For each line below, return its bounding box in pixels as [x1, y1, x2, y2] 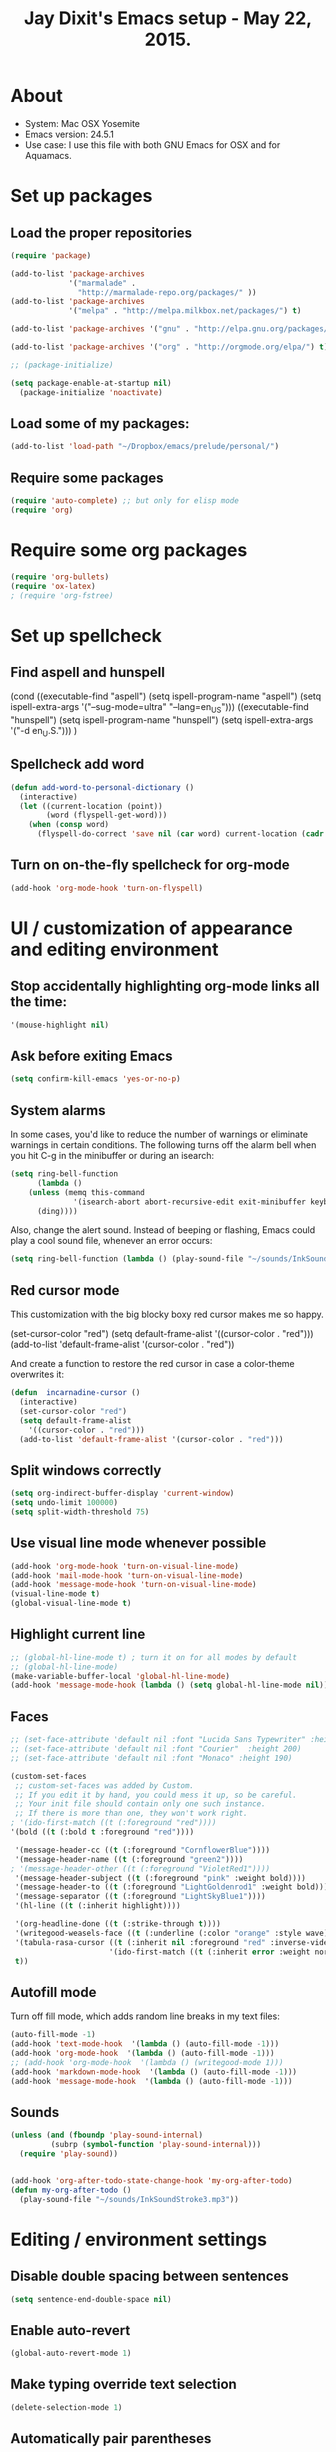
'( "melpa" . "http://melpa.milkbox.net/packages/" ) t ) [68, 306, 302, 316]
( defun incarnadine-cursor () [10, 1388, 141, 1398]
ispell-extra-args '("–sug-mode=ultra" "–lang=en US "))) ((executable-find [10, 701, 310, 716]
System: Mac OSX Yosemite [24, 117, 140, 129]
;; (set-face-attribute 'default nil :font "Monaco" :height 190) [10, 1753, 293, 1763]
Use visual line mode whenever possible [10, 1535, 267, 1552]
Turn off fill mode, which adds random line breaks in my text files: [10, 2010, 280, 2022]
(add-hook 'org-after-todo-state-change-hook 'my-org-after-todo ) [10, 2175, 293, 2186]
